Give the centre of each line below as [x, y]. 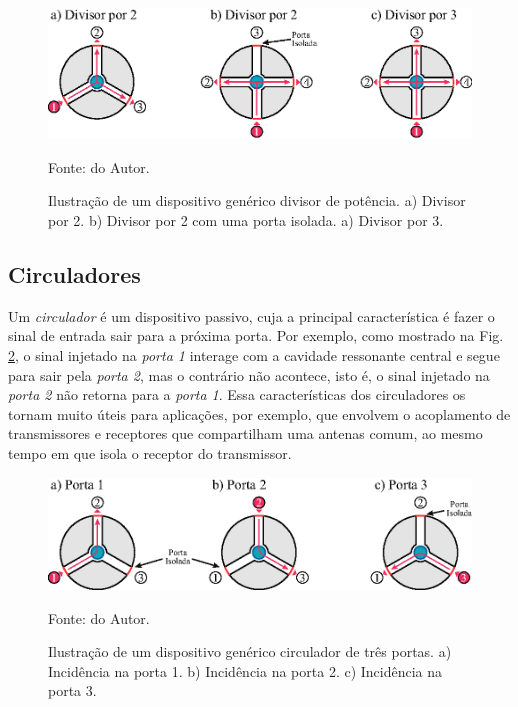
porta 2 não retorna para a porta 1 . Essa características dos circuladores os [237, 394]
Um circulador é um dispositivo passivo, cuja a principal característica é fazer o [251, 315]
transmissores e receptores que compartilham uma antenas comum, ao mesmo [245, 433]
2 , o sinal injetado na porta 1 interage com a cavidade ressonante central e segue [254, 354]
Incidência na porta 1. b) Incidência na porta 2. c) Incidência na [245, 670]
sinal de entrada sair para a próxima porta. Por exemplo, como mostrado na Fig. [256, 335]
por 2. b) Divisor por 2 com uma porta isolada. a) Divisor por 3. [246, 219]
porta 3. [72, 690]
